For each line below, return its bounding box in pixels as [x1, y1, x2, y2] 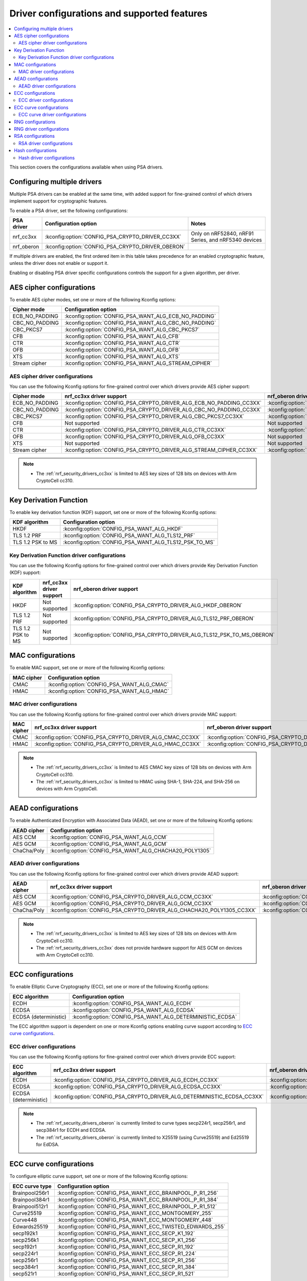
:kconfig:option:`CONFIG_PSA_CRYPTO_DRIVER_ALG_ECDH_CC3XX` [53, 1076, 220, 1083]
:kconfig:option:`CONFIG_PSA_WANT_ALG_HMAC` [48, 687, 169, 694]
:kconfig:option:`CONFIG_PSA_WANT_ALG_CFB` [64, 333, 180, 340]
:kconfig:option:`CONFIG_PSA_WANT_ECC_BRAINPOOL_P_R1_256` [57, 1189, 218, 1196]
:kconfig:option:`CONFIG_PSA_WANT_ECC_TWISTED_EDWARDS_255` [57, 1223, 226, 1230]
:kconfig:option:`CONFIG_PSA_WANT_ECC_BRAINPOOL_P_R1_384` [57, 1196, 218, 1203]
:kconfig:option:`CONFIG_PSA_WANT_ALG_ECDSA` [72, 1006, 195, 1014]
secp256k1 [12, 1236, 39, 1244]
